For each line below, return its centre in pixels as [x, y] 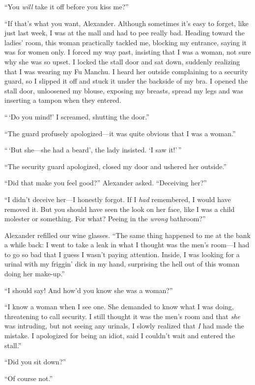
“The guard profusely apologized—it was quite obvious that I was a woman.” [120, 133]
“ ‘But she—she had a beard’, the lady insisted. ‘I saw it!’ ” [93, 150]
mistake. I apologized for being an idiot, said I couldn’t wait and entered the [120, 336]
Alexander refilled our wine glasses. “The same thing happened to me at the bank [127, 235]
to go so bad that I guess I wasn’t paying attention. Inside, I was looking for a [122, 254]
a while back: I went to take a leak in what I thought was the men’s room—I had [127, 245]
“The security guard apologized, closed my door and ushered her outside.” [116, 166]
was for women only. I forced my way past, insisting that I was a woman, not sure [128, 52]
